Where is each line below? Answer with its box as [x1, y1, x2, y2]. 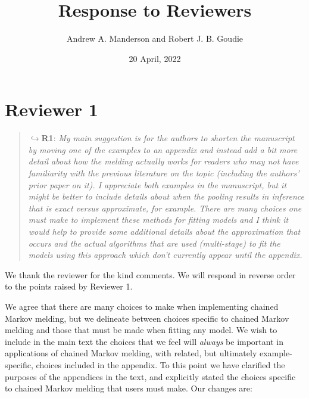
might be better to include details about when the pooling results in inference [28, 190, 305, 203]
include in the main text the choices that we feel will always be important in [5, 335, 283, 347]
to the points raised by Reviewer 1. [5, 280, 133, 293]
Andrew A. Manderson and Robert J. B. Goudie [66, 32, 244, 45]
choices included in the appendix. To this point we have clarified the [36, 358, 285, 371]
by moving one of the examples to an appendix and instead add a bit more [28, 143, 298, 156]
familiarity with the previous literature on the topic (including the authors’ [28, 167, 299, 179]
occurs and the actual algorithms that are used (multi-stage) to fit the [28, 237, 280, 249]
